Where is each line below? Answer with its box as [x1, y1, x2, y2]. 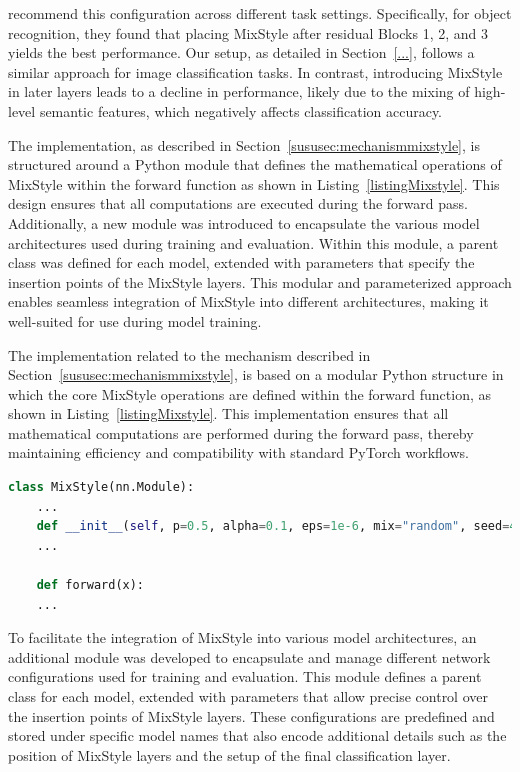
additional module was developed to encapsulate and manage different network [8, 646, 491, 667]
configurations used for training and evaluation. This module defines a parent [8, 666, 482, 687]
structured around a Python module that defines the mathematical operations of [8, 154, 502, 175]
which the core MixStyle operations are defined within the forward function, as [8, 383, 491, 404]
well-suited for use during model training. [8, 310, 262, 331]
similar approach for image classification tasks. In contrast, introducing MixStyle [8, 61, 503, 82]
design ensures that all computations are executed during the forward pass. [8, 193, 468, 214]
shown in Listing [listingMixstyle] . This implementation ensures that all [8, 403, 449, 424]
